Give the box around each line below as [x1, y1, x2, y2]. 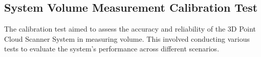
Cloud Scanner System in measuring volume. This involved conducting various [4, 33, 250, 44]
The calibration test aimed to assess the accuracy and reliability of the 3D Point [4, 23, 256, 34]
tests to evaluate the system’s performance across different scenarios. [4, 43, 220, 54]
